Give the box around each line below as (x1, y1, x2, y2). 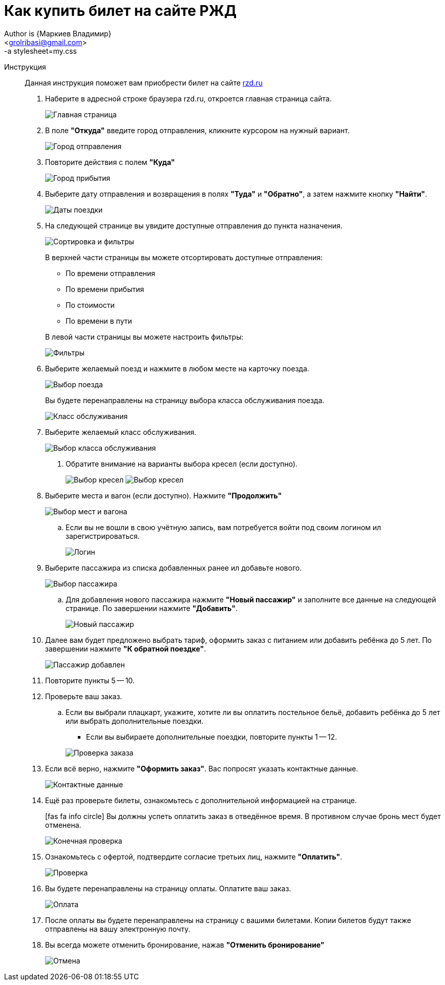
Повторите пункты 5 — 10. (45, 676, 135, 685)
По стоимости (66, 300, 115, 309)
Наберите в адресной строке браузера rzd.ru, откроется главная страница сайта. (45, 94, 332, 103)
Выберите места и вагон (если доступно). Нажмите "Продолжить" (45, 491, 282, 500)
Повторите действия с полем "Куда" (45, 157, 175, 166)
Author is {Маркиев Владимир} (4, 29, 112, 38)
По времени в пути (66, 316, 132, 325)
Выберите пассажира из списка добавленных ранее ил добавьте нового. (45, 563, 302, 572)
